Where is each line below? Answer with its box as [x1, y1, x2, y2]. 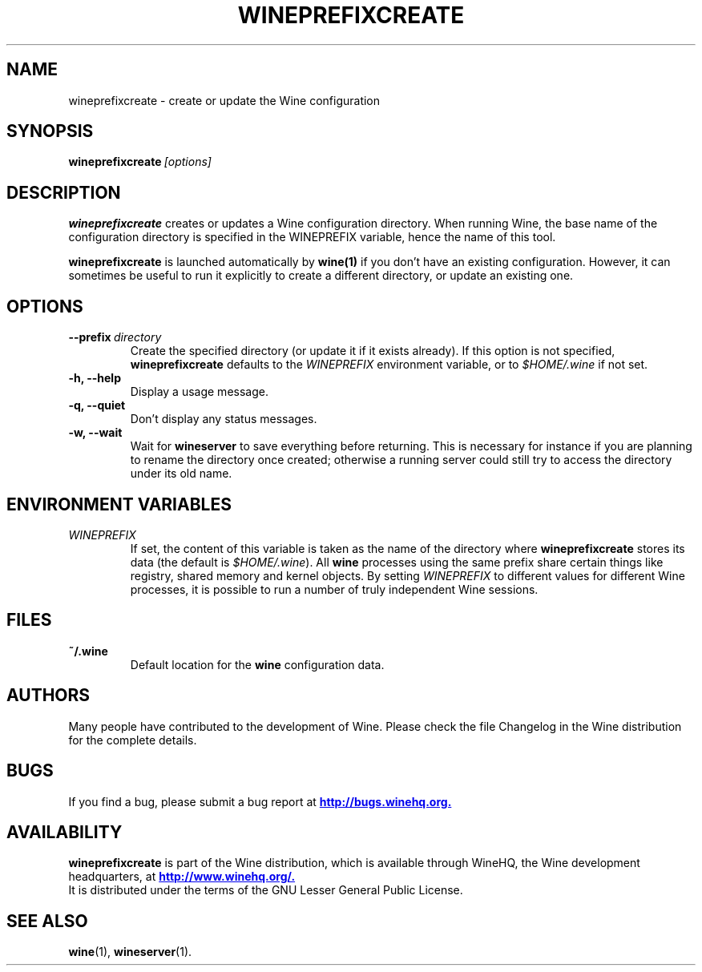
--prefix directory [68, 330, 162, 345]
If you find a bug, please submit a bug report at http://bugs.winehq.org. [68, 794, 452, 809]
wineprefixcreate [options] [68, 155, 212, 169]
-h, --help [68, 371, 121, 385]
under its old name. [130, 466, 232, 481]
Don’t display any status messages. [130, 412, 317, 426]
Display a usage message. [130, 385, 268, 399]
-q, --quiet [68, 398, 126, 413]
